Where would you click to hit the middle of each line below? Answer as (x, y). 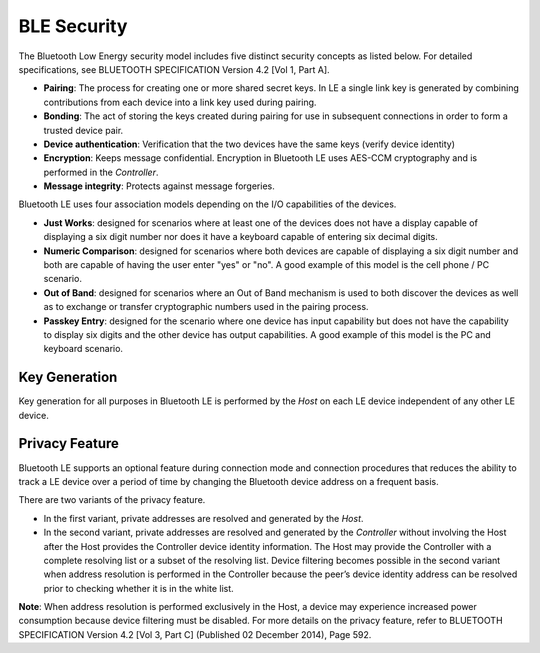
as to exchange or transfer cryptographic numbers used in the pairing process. (206, 307)
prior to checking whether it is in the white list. (138, 588)
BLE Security (73, 26)
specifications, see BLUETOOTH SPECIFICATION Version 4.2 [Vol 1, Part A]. (174, 69)
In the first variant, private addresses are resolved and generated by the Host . (203, 518)
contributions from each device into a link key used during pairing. (180, 102)
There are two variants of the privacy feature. (112, 500)
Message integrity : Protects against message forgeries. (159, 186)
